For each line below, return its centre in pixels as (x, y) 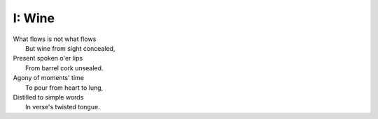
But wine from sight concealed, (70, 48)
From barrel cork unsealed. (64, 68)
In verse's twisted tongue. (63, 107)
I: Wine (34, 18)
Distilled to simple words (48, 97)
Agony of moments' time (48, 78)
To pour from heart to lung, (64, 88)
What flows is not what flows (55, 39)
